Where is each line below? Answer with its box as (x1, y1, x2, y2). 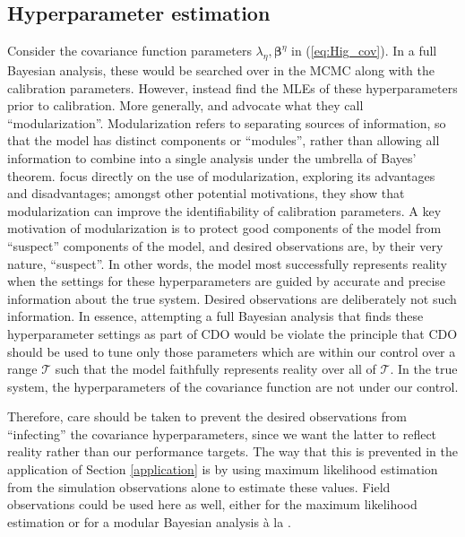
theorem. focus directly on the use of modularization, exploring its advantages (7, 166, 435, 185)
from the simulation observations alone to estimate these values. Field (7, 477, 391, 496)
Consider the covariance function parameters (7, 41, 252, 60)
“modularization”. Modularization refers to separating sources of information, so (7, 113, 446, 132)
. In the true (390, 359, 458, 378)
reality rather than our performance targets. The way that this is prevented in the (7, 442, 458, 461)
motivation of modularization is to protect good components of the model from (7, 219, 442, 238)
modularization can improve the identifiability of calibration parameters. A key (7, 201, 442, 220)
